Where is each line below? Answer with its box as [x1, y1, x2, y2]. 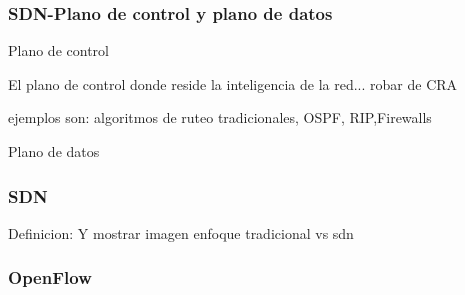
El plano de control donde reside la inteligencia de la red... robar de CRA [8, 73, 458, 94]
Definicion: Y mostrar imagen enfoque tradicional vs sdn [8, 222, 354, 243]
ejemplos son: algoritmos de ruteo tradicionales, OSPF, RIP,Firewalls [8, 107, 432, 128]
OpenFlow [8, 265, 92, 290]
